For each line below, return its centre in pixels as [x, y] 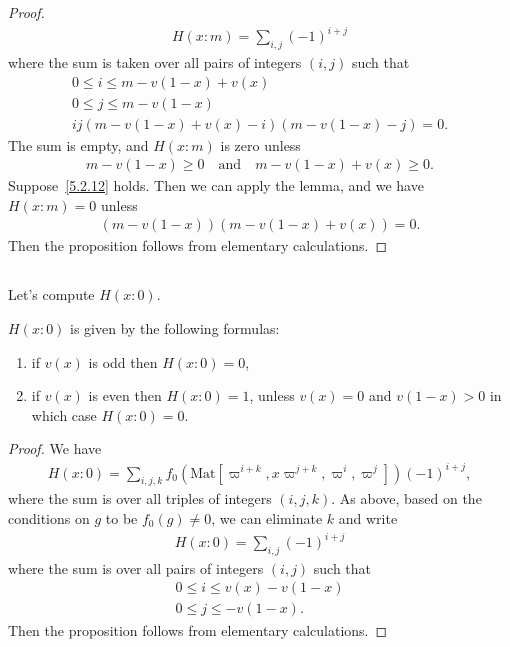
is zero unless [260, 144]
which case [64, 414]
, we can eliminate [267, 517]
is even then [125, 395]
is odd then [123, 361]
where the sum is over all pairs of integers [136, 567]
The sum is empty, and [78, 144]
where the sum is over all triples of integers [140, 498]
